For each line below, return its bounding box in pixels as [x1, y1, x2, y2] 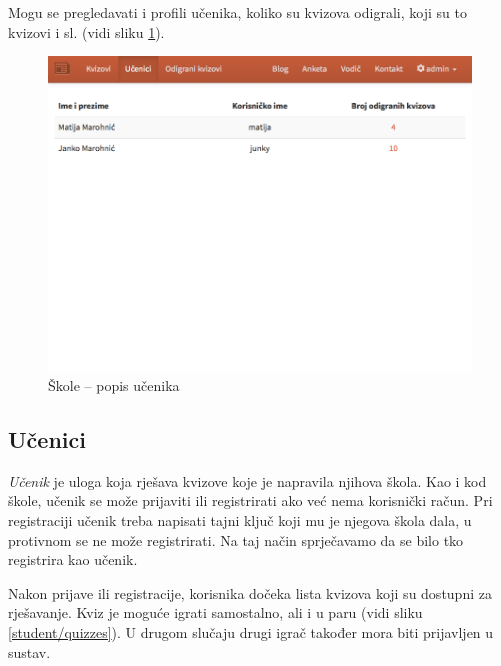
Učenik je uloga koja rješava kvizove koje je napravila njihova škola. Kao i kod [8, 470, 487, 491]
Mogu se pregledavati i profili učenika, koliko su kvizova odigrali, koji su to [8, 2, 467, 22]
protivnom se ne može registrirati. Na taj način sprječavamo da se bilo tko [8, 529, 464, 550]
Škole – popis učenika [48, 374, 180, 395]
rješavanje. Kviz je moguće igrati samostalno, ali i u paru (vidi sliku [8, 602, 423, 623]
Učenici [8, 423, 86, 454]
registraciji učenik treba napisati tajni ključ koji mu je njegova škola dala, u [8, 509, 472, 530]
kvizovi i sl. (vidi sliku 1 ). [8, 21, 165, 42]
